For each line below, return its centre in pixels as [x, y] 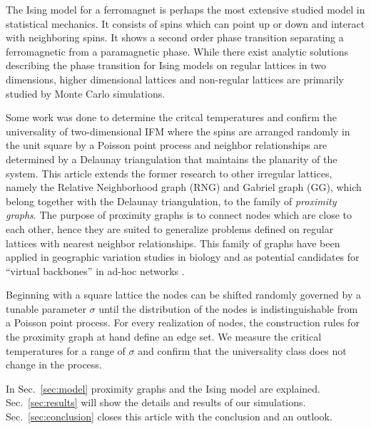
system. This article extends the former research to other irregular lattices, [169, 173]
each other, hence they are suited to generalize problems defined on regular [170, 228]
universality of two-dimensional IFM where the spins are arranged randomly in [178, 131]
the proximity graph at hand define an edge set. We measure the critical [164, 337]
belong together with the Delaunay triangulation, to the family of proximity [171, 201]
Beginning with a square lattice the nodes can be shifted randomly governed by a [183, 295]
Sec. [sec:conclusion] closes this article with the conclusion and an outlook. [169, 417]
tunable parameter [46, 308]
